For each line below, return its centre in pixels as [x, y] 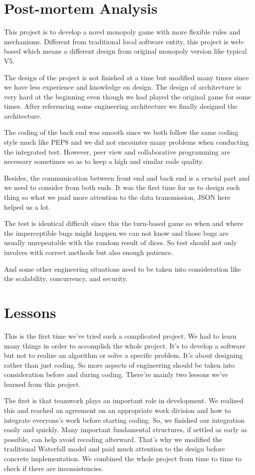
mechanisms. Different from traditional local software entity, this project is [116, 41]
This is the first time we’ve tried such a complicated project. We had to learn [120, 335]
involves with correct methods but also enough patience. [89, 252]
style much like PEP [35, 142]
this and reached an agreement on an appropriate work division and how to [117, 410]
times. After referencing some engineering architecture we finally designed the [121, 106]
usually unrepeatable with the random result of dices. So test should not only [121, 242]
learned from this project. [42, 384]
